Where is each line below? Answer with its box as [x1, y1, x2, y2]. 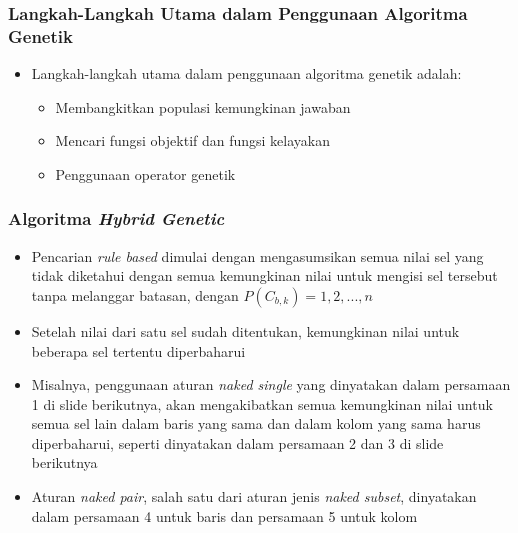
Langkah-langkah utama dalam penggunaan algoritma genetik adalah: [31, 63, 462, 84]
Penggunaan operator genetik [55, 163, 236, 184]
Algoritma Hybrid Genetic [8, 206, 225, 231]
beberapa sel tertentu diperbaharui [31, 340, 246, 361]
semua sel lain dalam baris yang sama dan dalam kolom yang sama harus [31, 413, 481, 434]
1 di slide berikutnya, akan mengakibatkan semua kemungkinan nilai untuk [31, 393, 493, 414]
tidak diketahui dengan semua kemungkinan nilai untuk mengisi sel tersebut [31, 265, 498, 286]
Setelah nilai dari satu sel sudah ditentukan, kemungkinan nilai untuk [31, 320, 460, 341]
